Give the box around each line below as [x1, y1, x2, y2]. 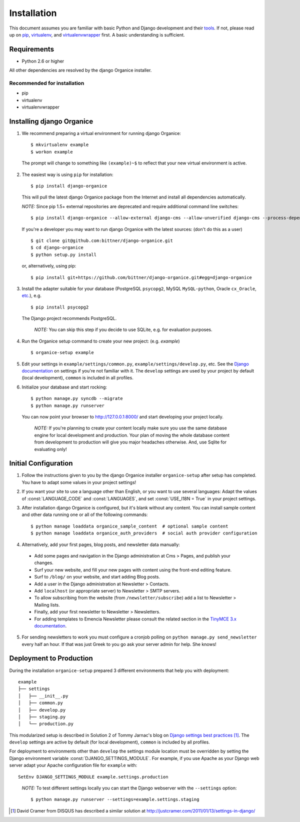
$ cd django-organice [30, 245, 83, 250]
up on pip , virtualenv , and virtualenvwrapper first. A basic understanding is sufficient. [9, 31, 185, 37]
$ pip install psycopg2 [30, 304, 89, 310]
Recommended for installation [9, 80, 84, 86]
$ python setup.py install [30, 251, 97, 257]
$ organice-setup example [30, 350, 94, 355]
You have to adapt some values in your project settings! [21, 479, 136, 485]
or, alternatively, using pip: [21, 263, 76, 269]
